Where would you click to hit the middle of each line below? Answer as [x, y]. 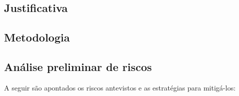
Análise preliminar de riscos [78, 66]
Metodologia [37, 37]
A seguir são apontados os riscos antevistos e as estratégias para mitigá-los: [120, 87]
